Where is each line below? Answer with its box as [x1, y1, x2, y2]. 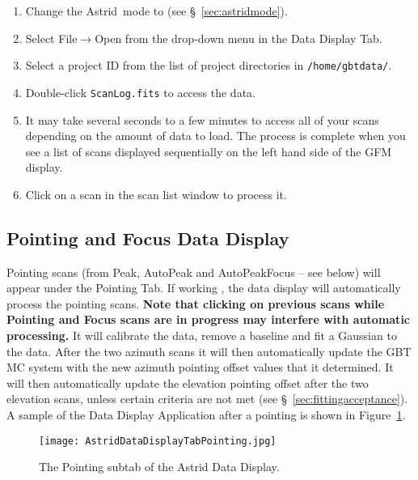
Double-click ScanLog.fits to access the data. [25, 83, 255, 100]
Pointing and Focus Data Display [6, 225, 289, 250]
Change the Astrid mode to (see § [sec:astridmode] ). [25, 2, 288, 19]
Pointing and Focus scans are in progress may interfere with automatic [6, 311, 411, 328]
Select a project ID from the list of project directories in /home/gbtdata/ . [25, 57, 392, 74]
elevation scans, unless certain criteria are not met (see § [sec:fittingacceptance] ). [6, 390, 408, 407]
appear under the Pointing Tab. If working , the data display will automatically [6, 279, 401, 296]
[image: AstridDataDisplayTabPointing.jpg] [39, 435, 277, 447]
